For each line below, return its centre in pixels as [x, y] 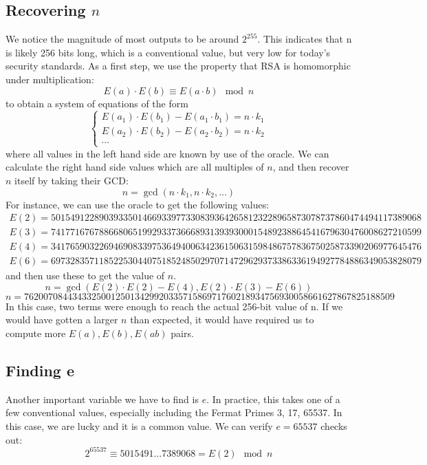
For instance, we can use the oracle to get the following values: [138, 204]
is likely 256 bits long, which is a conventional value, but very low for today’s [168, 52]
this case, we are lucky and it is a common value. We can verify [139, 426]
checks [334, 426]
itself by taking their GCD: [72, 180]
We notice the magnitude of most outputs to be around [122, 39]
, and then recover [311, 167]
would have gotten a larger [62, 320]
